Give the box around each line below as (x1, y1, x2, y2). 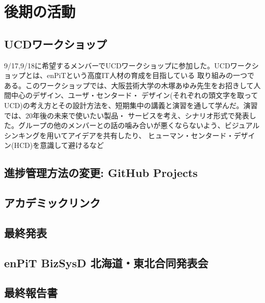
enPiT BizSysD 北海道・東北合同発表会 (4, 255, 208, 270)
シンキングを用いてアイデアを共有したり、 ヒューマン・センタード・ (4, 130, 234, 140)
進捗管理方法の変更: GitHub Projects (4, 165, 198, 181)
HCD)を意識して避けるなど (14, 140, 104, 150)
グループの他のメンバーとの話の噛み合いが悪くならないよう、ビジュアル (18, 120, 260, 131)
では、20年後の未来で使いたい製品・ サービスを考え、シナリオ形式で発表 (4, 110, 249, 120)
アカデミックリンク (4, 195, 100, 211)
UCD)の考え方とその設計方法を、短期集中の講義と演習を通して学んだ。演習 (4, 99, 258, 110)
